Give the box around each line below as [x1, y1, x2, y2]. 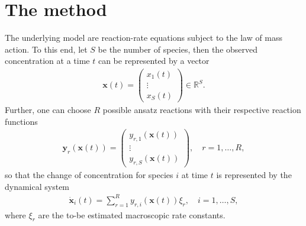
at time [181, 169, 208, 181]
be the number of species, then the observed [98, 43, 258, 55]
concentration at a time [5, 54, 90, 67]
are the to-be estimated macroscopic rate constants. [38, 208, 226, 221]
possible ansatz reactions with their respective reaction [102, 104, 301, 116]
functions [5, 115, 38, 127]
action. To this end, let [5, 43, 88, 55]
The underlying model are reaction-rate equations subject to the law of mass [5, 31, 283, 44]
